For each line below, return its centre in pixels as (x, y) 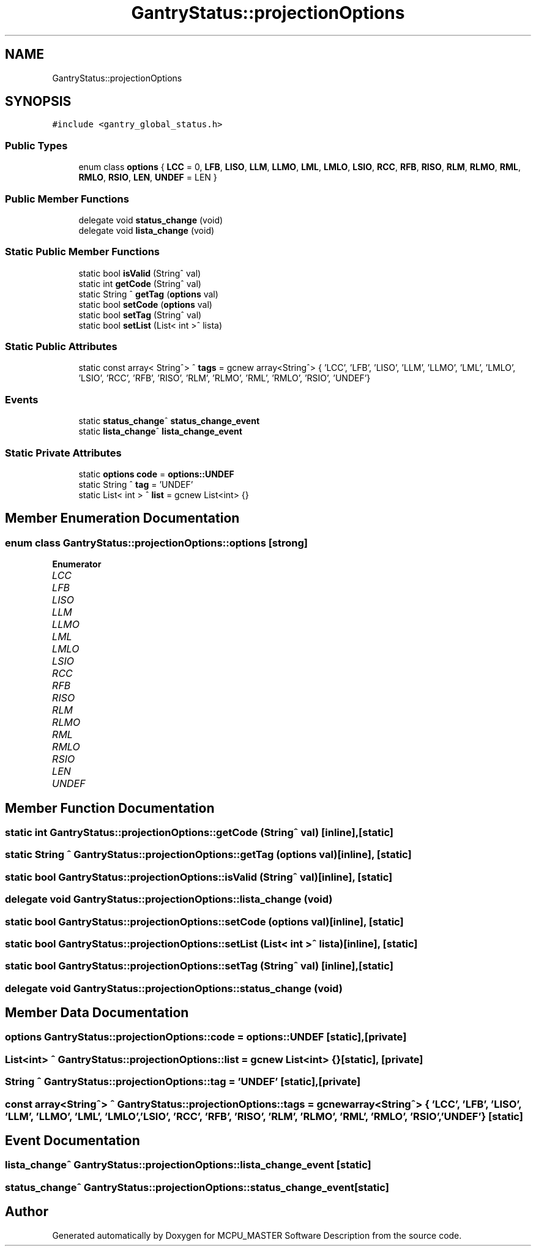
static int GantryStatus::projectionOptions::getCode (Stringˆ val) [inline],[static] (199, 832)
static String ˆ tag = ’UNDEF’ (136, 484)
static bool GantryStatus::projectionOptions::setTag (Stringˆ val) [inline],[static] (199, 966)
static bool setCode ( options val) (145, 304)
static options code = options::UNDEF (156, 474)
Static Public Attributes (61, 347)
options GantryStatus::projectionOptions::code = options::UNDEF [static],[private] (206, 1037)
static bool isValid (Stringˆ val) (140, 273)
